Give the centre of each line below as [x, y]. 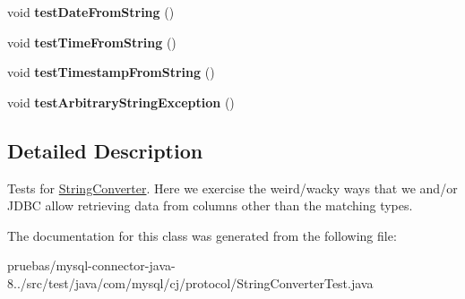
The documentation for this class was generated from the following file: [202, 235]
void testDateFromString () [91, 12]
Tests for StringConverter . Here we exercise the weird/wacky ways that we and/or [232, 188]
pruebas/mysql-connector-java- [91, 265]
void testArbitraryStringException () [121, 102]
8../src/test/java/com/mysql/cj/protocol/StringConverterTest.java [190, 282]
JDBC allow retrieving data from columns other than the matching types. [210, 205]
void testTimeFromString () [92, 42]
